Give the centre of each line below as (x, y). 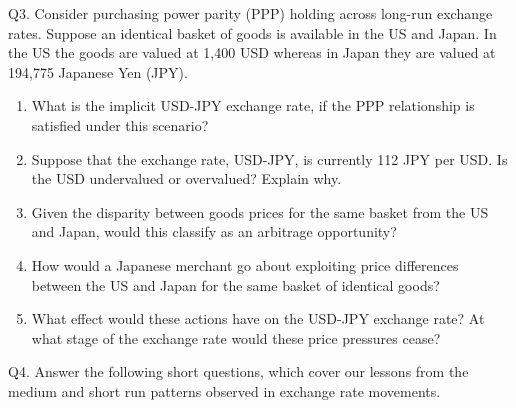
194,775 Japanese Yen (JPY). (98, 71)
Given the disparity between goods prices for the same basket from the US (260, 211)
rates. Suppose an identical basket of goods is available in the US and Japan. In (252, 32)
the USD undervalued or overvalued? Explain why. (186, 178)
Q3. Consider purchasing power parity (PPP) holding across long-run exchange (250, 13)
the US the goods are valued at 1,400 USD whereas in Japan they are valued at (252, 52)
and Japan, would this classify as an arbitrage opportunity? (214, 231)
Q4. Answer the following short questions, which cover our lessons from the (238, 371)
